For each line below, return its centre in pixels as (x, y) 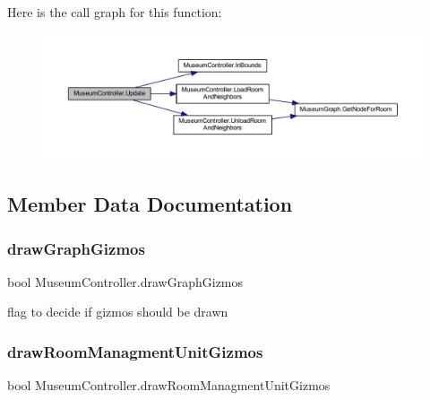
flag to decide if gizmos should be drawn (118, 312)
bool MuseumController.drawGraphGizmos (125, 281)
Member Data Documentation (150, 204)
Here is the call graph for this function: (115, 12)
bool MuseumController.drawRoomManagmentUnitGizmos (169, 385)
